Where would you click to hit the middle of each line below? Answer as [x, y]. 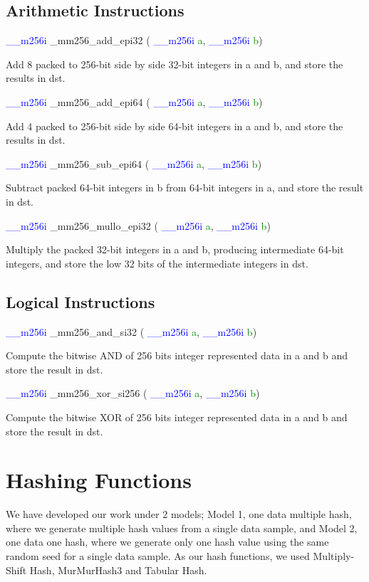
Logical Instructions [80, 301]
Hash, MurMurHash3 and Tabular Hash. [118, 570]
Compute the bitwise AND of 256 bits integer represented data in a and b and [177, 355]
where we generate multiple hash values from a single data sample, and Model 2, [182, 528]
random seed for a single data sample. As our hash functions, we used [158, 556]
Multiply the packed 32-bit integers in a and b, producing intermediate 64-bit [175, 249]
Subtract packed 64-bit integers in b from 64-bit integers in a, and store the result [185, 187]
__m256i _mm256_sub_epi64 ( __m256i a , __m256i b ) [134, 163]
